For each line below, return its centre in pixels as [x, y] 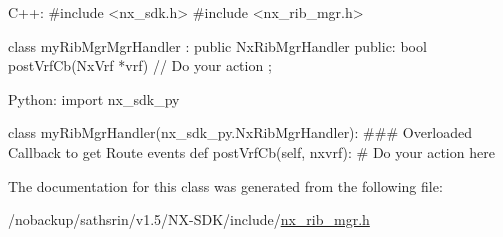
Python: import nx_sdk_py [94, 98]
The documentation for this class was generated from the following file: [225, 185]
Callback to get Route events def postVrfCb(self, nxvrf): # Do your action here [251, 151]
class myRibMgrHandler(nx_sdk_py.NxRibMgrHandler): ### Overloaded [240, 132]
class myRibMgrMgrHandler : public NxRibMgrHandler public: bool [217, 45]
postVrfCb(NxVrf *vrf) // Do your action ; [140, 65]
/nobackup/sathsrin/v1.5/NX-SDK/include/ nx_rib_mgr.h [189, 219]
